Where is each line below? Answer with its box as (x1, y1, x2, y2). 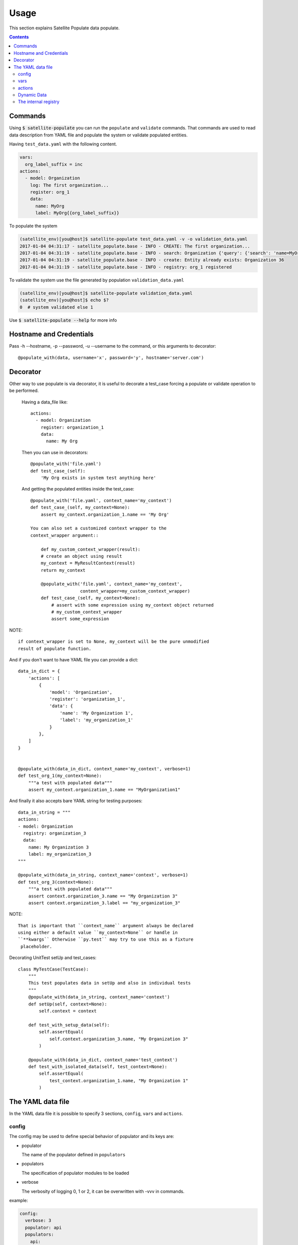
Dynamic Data (18, 92, 47, 98)
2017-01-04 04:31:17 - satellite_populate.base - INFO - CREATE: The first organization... (19, 243, 250, 249)
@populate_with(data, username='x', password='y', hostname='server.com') (18, 355, 204, 361)
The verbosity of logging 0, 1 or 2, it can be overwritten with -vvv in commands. (21, 1188, 185, 1194)
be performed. (9, 387, 39, 393)
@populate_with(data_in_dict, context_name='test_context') (28, 1057, 178, 1063)
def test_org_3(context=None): (18, 879, 94, 885)
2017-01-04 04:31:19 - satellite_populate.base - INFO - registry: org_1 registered (19, 264, 232, 270)
